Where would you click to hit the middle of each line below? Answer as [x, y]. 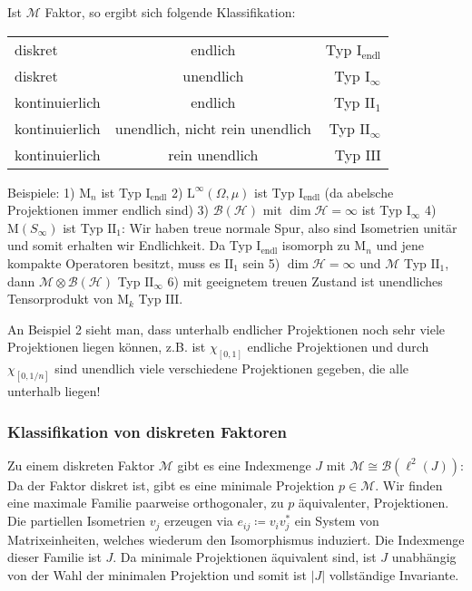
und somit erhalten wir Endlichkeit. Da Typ [130, 245]
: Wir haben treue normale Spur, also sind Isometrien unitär [290, 227]
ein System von [337, 521]
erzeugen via [198, 521]
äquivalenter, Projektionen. [374, 503]
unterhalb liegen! [54, 391]
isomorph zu [316, 245]
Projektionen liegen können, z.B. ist [107, 347]
